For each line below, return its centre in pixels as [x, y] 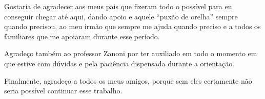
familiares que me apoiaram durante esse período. [82, 36]
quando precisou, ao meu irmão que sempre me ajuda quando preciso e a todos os [132, 26]
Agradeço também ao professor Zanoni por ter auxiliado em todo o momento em [131, 53]
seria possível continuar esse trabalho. [63, 91]
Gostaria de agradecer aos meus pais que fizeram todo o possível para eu [118, 6]
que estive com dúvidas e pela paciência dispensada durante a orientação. [119, 63]
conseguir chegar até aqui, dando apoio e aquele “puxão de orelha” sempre [121, 16]
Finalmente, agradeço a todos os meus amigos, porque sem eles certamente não [128, 80]
